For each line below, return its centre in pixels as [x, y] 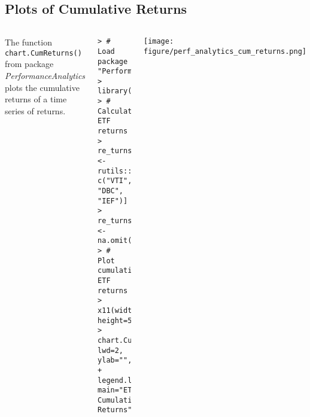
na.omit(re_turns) [134, 241]
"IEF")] [113, 201]
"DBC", [111, 191]
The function [28, 42]
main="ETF [117, 390]
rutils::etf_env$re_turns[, [154, 171]
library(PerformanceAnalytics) [160, 91]
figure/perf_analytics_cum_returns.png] [225, 51]
